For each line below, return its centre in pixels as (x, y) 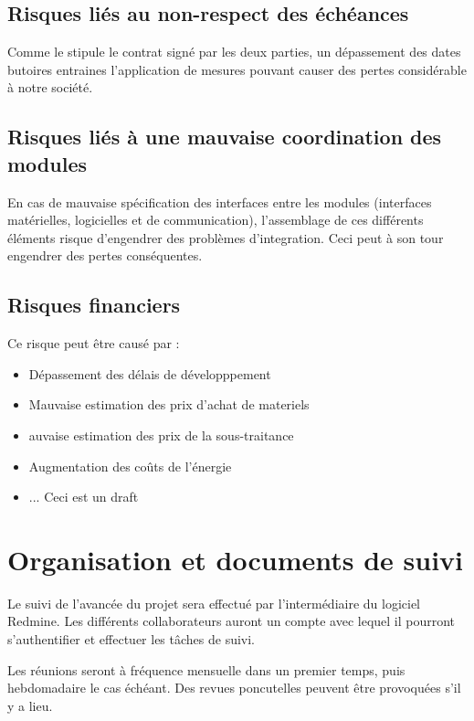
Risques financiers (94, 305)
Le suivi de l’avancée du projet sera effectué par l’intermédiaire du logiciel (214, 603)
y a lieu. (30, 705)
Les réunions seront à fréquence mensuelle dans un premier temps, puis (206, 669)
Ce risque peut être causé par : (94, 343)
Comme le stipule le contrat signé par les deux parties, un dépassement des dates (234, 52)
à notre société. (50, 87)
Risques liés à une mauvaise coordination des (225, 137)
